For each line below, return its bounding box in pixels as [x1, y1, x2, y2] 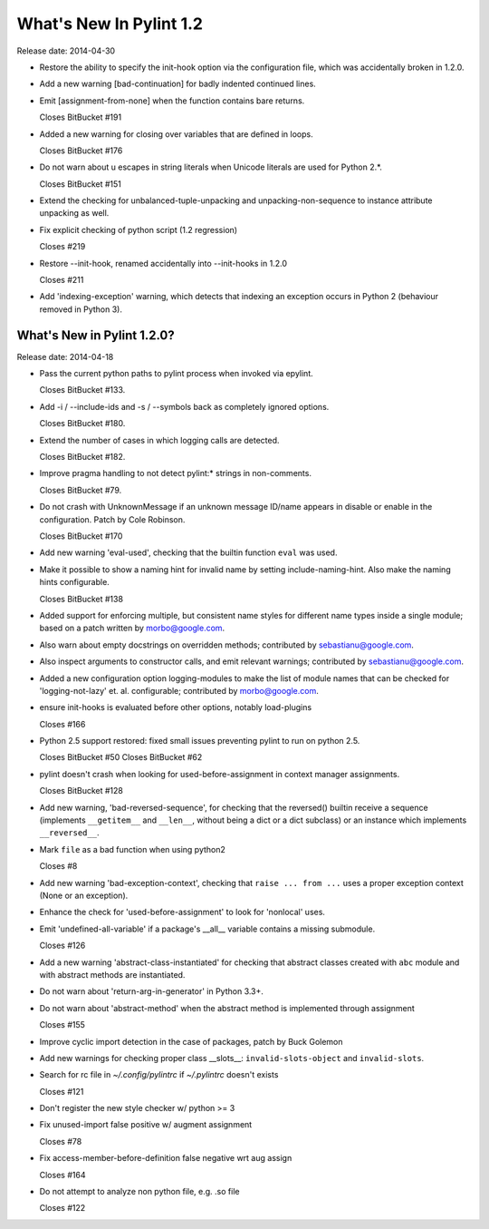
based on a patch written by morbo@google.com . [39, 622, 225, 634]
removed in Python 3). [39, 304, 122, 315]
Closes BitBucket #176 [39, 145, 123, 156]
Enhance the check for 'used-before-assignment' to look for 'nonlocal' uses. [39, 907, 326, 918]
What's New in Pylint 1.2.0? [16, 327, 176, 343]
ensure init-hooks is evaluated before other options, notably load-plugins [39, 702, 312, 713]
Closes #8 [39, 861, 78, 872]
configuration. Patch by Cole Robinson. [39, 513, 186, 525]
